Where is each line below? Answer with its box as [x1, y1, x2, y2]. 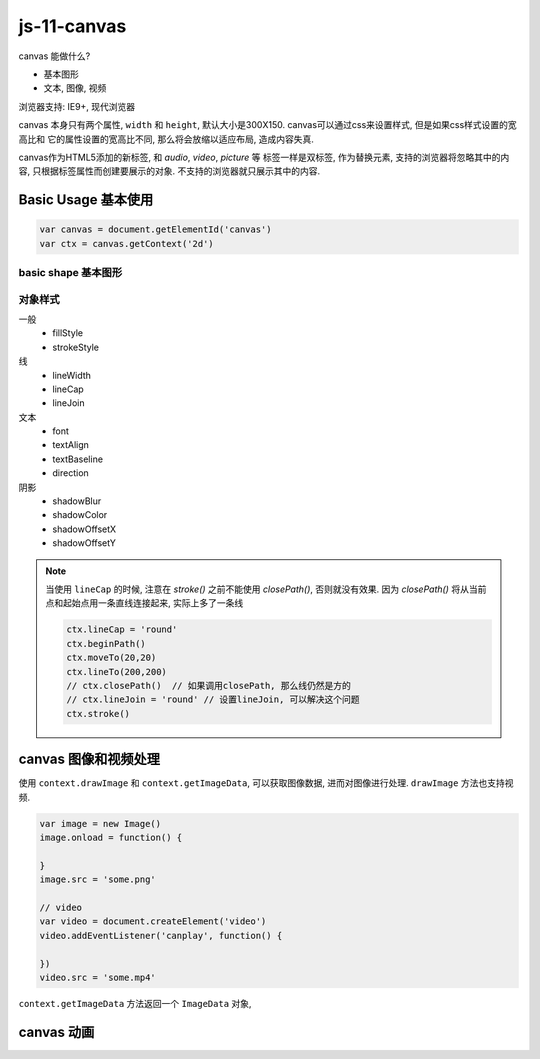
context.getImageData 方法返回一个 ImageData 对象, [18, 997, 252, 1009]
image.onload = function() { [39, 831, 183, 843]
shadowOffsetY [52, 537, 117, 549]
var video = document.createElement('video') [39, 916, 267, 927]
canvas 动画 [18, 1023, 95, 1040]
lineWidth [52, 369, 92, 381]
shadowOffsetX [52, 523, 117, 535]
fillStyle [52, 327, 84, 339]
